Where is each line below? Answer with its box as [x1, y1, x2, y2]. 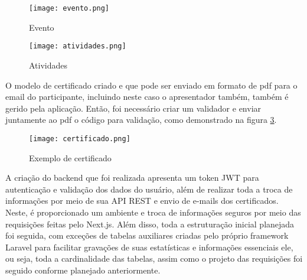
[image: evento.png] [29, 4, 110, 12]
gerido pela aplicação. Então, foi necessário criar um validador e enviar [5, 102, 262, 114]
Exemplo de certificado [29, 151, 112, 164]
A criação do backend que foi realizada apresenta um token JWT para [5, 171, 259, 184]
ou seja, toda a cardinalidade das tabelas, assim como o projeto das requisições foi [5, 252, 303, 265]
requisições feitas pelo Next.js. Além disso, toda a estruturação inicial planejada [5, 217, 295, 230]
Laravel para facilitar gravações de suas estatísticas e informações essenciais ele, [5, 240, 293, 253]
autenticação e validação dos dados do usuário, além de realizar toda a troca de [5, 183, 293, 195]
